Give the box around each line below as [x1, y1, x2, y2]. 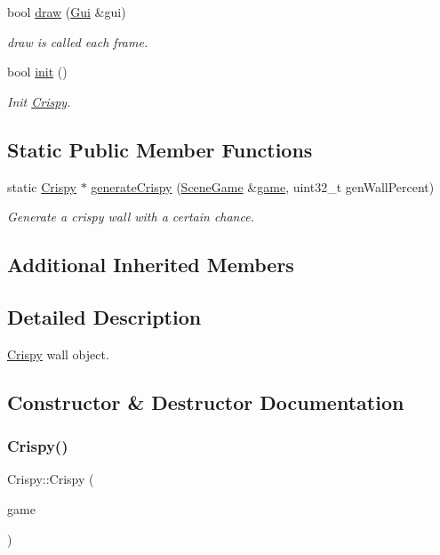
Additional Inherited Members [7, 251, 294, 278]
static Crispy [7, 177, 76, 196]
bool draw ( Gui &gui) [7, 3, 126, 20]
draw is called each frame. [7, 32, 148, 51]
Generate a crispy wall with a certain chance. [7, 207, 254, 226]
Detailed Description [7, 302, 202, 330]
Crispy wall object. [7, 344, 109, 363]
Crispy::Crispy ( [7, 470, 94, 488]
